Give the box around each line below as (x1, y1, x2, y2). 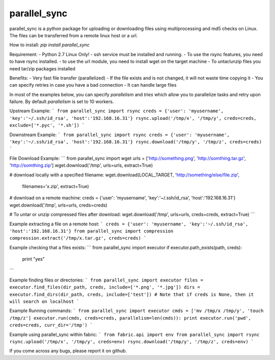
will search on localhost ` (9, 299, 80, 304)
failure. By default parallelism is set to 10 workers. (9, 98, 114, 105)
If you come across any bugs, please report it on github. (9, 348, 127, 354)
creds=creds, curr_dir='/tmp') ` (9, 322, 93, 328)
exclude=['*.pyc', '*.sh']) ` (9, 122, 85, 128)
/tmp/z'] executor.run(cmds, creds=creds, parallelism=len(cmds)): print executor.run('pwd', (9, 315, 252, 321)
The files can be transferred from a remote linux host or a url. (9, 32, 138, 38)
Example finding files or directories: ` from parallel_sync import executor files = (9, 277, 204, 283)
